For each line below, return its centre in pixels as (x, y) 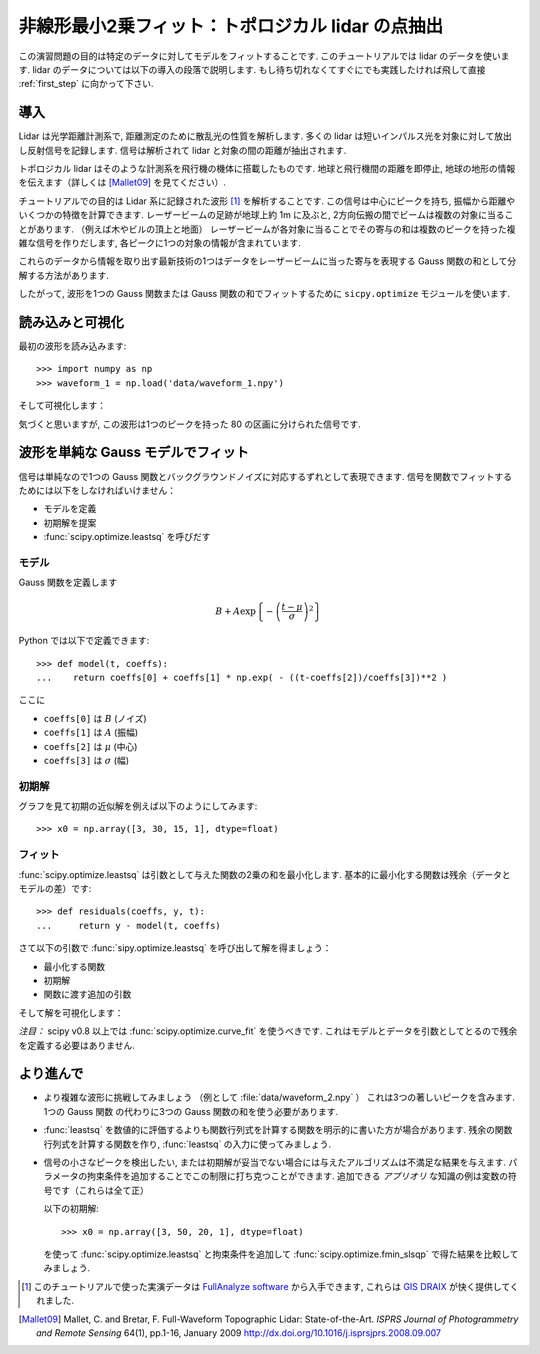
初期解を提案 (70, 522)
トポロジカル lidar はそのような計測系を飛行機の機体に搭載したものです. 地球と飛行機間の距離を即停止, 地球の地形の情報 (267, 169)
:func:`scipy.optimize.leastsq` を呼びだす (127, 537)
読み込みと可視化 (71, 321)
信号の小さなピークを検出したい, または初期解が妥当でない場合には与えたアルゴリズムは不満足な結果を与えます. (275, 1162)
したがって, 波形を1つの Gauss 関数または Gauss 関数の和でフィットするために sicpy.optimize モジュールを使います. (264, 294)
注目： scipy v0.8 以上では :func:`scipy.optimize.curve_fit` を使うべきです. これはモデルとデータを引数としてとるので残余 (268, 1031)
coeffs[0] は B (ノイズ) (95, 718)
